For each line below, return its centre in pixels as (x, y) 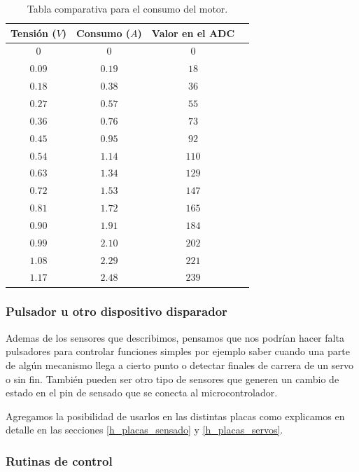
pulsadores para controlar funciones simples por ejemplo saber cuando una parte (178, 351)
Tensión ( (34, 33)
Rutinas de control (59, 460)
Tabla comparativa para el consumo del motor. (127, 8)
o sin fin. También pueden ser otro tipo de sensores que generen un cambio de (173, 379)
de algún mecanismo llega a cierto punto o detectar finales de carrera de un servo (180, 365)
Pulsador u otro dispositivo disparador (117, 311)
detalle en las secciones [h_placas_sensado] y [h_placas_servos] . (145, 430)
